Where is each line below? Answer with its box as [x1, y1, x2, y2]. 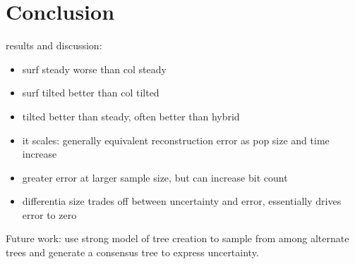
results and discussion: [6, 38, 102, 53]
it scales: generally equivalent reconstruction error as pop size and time [22, 132, 330, 147]
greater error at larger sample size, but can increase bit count [22, 170, 288, 184]
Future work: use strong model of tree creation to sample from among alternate [6, 231, 349, 246]
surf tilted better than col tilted [22, 85, 160, 100]
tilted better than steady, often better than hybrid [22, 108, 240, 123]
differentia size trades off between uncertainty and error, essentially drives [22, 194, 342, 208]
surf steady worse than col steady [22, 61, 167, 76]
